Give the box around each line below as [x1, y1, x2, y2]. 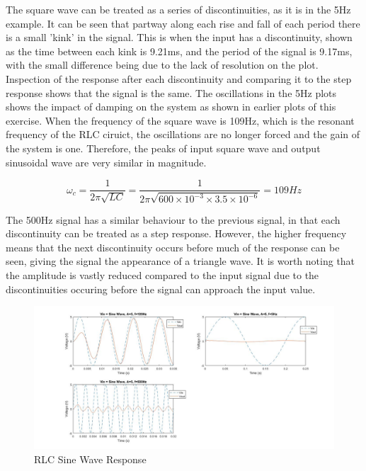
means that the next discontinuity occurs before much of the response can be [6, 239, 340, 254]
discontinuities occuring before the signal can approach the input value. [6, 281, 316, 296]
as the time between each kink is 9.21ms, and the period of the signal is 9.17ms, [6, 43, 353, 58]
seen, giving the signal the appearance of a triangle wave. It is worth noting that [6, 254, 355, 268]
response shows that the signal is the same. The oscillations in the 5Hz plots [6, 85, 337, 100]
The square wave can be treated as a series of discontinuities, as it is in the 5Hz [6, 2, 351, 16]
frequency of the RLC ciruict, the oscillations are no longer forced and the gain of [6, 127, 360, 142]
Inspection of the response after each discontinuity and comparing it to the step [6, 71, 352, 86]
